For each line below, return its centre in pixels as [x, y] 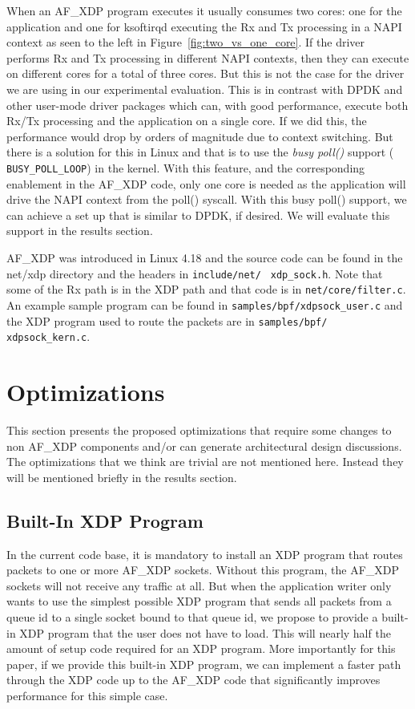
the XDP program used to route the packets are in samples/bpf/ [167, 320]
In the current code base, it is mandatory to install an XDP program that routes [205, 554]
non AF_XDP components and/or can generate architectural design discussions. [204, 446]
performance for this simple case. [87, 695]
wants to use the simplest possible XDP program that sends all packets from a [199, 601]
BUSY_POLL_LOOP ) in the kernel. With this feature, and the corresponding [186, 168]
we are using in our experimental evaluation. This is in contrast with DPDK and [205, 89]
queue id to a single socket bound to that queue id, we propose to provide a [192, 616]
